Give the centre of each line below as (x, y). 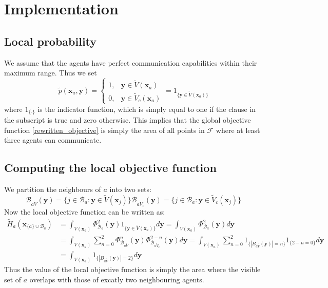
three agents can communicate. (53, 140)
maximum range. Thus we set (51, 73)
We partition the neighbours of (53, 189)
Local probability (51, 41)
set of (13, 279)
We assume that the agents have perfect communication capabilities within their (131, 62)
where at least (238, 130)
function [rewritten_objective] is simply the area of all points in (104, 130)
